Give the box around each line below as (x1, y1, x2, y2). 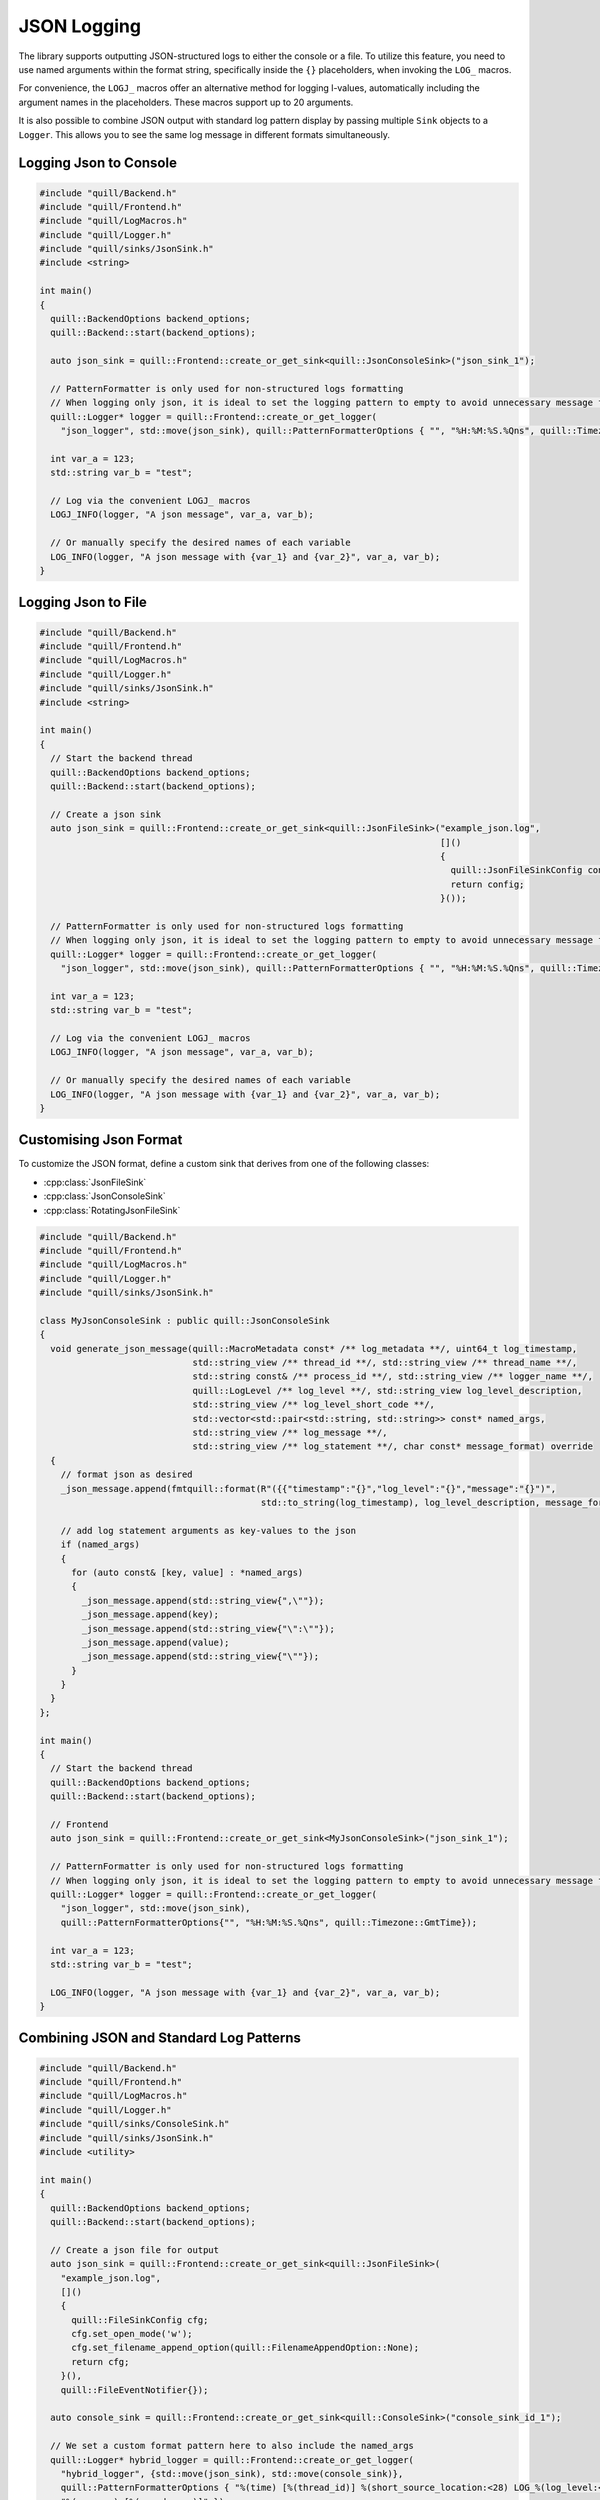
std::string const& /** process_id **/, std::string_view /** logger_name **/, (192, 1371, 594, 1382)
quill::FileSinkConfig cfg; (71, 2314, 209, 2325)
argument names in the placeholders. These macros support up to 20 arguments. (18, 96, 354, 108)
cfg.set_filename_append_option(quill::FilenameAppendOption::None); (71, 2342, 420, 2354)
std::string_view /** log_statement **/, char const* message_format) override (192, 1441, 594, 1452)
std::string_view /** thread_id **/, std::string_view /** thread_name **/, (192, 1357, 578, 1369)
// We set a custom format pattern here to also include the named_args (50, 2440, 415, 2452)
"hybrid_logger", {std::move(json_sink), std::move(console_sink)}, (60, 2468, 404, 2479)
